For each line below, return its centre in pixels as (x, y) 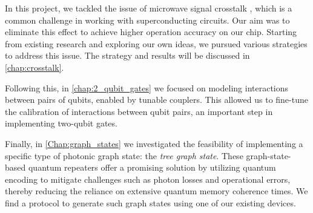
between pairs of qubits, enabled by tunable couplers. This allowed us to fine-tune (156, 100)
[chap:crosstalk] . (35, 67)
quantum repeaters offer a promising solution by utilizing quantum (152, 167)
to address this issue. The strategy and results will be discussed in (127, 55)
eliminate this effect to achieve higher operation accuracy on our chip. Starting (151, 32)
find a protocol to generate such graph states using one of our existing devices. (150, 202)
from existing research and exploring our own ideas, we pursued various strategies (156, 43)
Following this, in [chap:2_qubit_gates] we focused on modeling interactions (147, 87)
